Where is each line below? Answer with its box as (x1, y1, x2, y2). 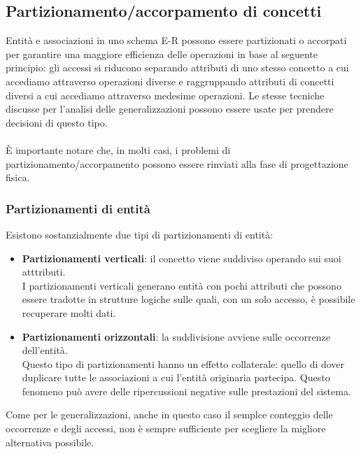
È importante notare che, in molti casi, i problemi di (6, 142, 231, 157)
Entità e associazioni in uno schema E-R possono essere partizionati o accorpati (6, 33, 347, 48)
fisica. (6, 170, 30, 185)
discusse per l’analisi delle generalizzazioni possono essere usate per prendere (6, 101, 334, 116)
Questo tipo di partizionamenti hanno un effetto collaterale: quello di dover (22, 356, 345, 371)
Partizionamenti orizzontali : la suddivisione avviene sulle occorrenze (22, 329, 330, 343)
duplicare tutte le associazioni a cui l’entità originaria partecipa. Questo (22, 370, 330, 385)
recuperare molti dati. (22, 305, 116, 320)
